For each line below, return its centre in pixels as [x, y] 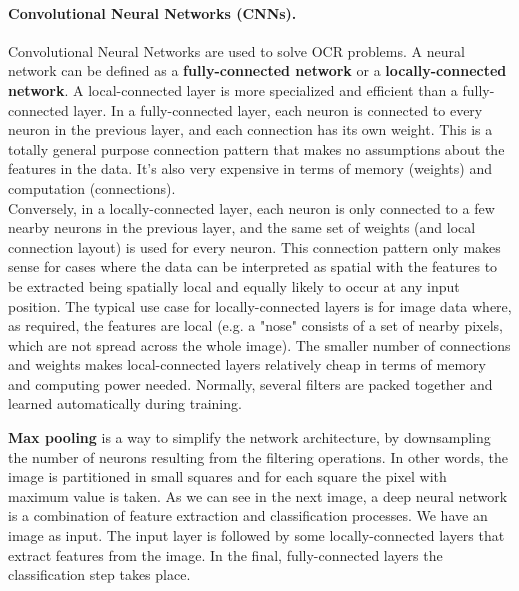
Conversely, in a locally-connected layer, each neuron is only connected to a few [251, 207]
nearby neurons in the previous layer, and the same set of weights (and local [242, 227]
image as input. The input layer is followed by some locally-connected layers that [256, 535]
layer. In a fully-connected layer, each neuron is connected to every [278, 109]
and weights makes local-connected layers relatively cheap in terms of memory [247, 364]
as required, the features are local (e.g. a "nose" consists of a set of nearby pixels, [256, 325]
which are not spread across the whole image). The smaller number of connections [259, 344]
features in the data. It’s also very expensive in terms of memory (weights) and [250, 168]
